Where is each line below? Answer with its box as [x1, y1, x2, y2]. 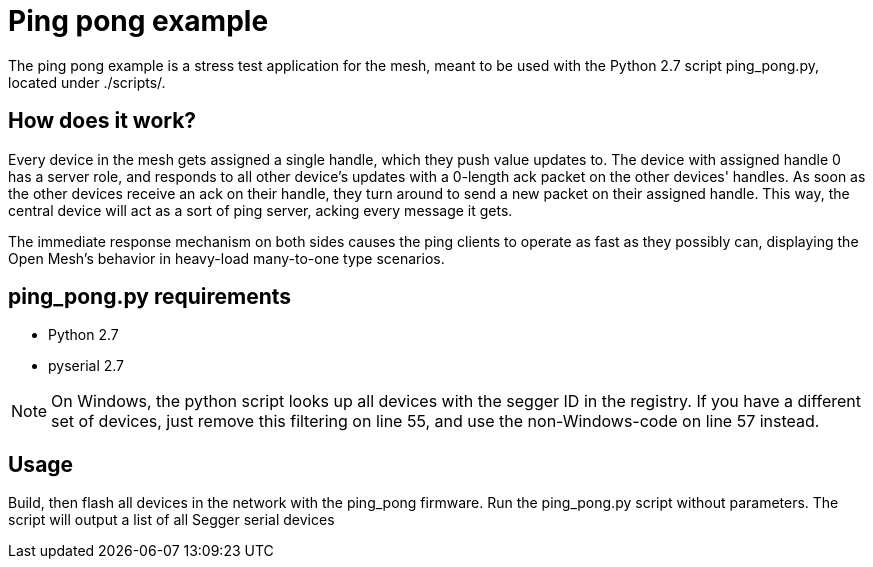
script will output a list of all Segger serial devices [8, 511, 335, 529]
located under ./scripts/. [8, 73, 166, 91]
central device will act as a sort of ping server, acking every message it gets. [8, 201, 513, 219]
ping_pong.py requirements [8, 284, 292, 310]
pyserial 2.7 [48, 357, 125, 375]
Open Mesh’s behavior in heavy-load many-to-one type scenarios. [8, 249, 445, 267]
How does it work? [8, 108, 197, 134]
